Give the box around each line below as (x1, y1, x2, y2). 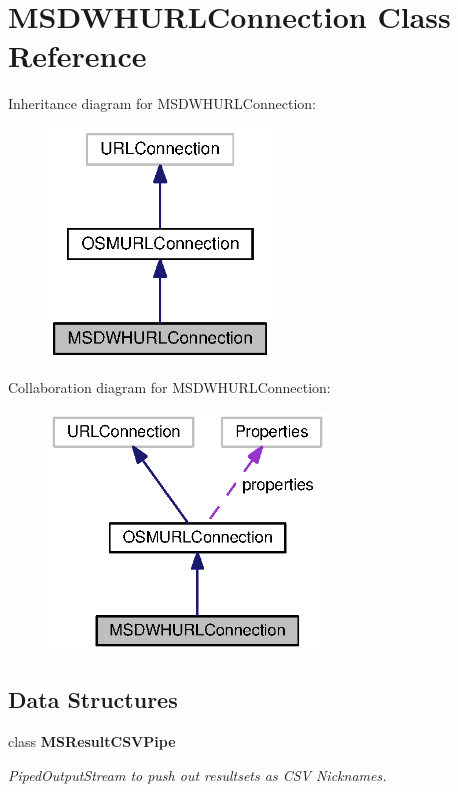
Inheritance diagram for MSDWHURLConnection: (8, 93, 316, 114)
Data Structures (8, 684, 178, 715)
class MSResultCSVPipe (8, 731, 176, 752)
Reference (8, 35, 147, 76)
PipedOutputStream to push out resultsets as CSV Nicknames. (8, 764, 387, 785)
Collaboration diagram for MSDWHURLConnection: (8, 377, 331, 398)
